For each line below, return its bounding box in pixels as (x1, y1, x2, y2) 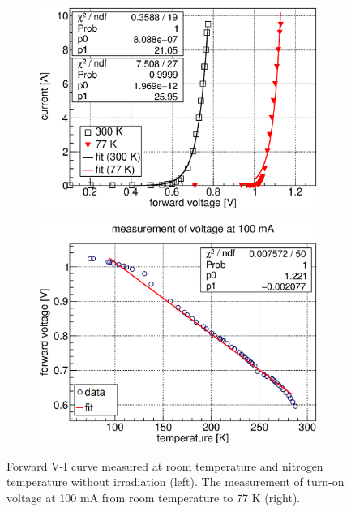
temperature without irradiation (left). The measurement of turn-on (6, 473, 345, 490)
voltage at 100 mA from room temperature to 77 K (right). (6, 489, 301, 506)
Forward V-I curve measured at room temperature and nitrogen (6, 457, 323, 474)
